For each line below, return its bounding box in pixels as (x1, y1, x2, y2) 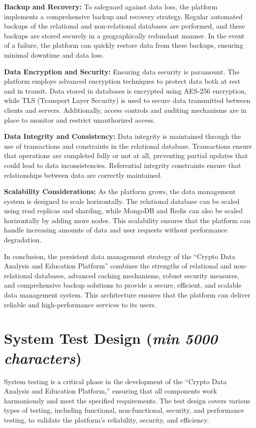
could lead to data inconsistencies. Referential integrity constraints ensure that (4, 160, 241, 170)
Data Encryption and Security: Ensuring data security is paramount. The (4, 66, 240, 76)
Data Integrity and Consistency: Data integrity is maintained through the (4, 131, 241, 141)
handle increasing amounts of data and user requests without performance (4, 225, 227, 235)
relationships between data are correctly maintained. (4, 169, 162, 180)
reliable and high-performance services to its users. (4, 299, 157, 309)
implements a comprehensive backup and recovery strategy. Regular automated (4, 11, 243, 21)
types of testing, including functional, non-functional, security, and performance (4, 405, 244, 415)
